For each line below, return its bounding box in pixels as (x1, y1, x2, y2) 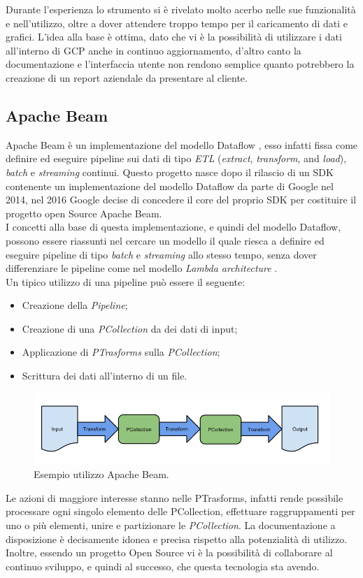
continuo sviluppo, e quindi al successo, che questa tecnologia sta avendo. (6, 558, 320, 573)
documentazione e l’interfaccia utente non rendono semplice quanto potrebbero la (6, 57, 355, 71)
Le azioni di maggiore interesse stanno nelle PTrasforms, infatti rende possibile (6, 490, 343, 505)
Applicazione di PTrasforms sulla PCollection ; (22, 345, 220, 359)
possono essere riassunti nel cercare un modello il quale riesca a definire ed (6, 233, 325, 247)
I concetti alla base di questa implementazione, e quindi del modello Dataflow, (6, 219, 341, 234)
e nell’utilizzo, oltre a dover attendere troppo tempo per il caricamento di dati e (6, 15, 348, 30)
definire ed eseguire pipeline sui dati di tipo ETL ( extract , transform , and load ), (6, 151, 347, 166)
